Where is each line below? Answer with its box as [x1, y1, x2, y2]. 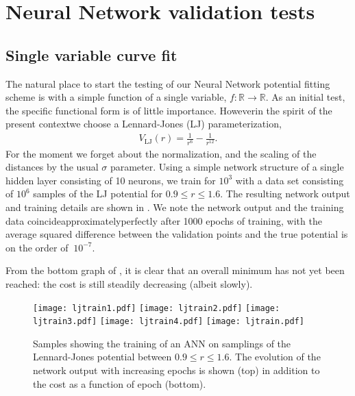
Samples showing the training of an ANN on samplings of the [33, 336, 291, 350]
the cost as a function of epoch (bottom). [33, 376, 206, 391]
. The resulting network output [220, 186, 350, 201]
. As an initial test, [265, 90, 345, 104]
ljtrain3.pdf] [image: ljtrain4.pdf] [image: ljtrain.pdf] [33, 317, 304, 327]
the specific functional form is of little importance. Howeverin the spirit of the [5, 103, 332, 117]
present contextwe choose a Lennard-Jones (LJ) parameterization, [5, 116, 282, 131]
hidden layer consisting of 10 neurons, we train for [5, 173, 216, 187]
